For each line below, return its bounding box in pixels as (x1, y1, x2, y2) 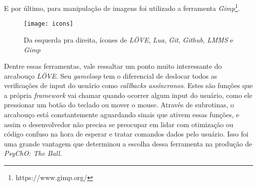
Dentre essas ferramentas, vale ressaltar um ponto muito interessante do (4, 61, 222, 71)
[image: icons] (24, 20, 74, 28)
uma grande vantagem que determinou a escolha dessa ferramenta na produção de (4, 138, 253, 148)
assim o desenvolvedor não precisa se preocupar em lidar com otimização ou (4, 119, 234, 129)
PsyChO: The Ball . (4, 148, 62, 158)
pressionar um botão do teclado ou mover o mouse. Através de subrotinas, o (4, 99, 234, 110)
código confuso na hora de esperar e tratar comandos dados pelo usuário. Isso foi (4, 129, 249, 139)
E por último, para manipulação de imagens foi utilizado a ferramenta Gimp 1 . (4, 1, 240, 13)
